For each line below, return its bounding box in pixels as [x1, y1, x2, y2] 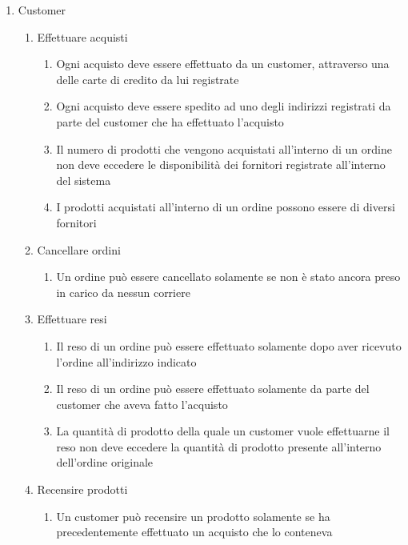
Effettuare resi [37, 311, 107, 327]
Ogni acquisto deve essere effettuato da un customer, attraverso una [56, 55, 390, 72]
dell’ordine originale [56, 454, 154, 471]
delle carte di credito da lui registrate [56, 70, 239, 87]
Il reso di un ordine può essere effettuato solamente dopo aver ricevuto [56, 337, 402, 354]
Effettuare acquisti [37, 28, 128, 45]
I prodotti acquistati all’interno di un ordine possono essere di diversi [56, 198, 395, 215]
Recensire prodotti [37, 481, 128, 498]
